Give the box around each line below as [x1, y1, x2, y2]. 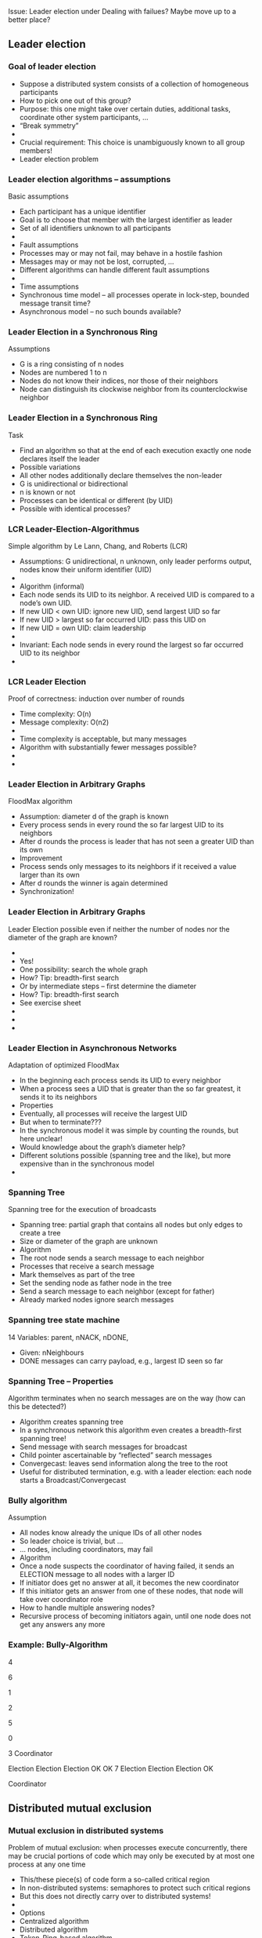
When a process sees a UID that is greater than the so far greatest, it [19, 1084, 241, 1093]
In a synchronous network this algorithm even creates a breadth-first [19, 1425, 242, 1435]
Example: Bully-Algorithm [8, 1640, 108, 1651]
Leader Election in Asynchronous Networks [8, 1042, 178, 1053]
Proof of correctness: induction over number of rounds [8, 694, 185, 703]
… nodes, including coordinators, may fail [19, 1545, 153, 1554]
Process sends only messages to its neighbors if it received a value [19, 862, 237, 871]
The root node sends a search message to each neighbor [19, 1254, 205, 1263]
